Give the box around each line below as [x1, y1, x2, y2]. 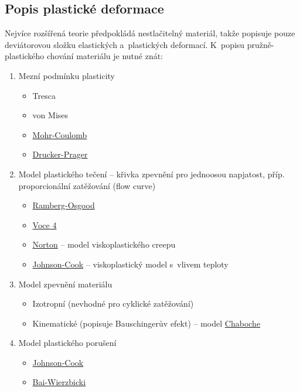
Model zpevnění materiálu [18, 277, 112, 290]
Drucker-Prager [32, 148, 88, 160]
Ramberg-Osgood [32, 199, 95, 211]
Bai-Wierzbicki [32, 376, 86, 388]
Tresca [32, 89, 56, 101]
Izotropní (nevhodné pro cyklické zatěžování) [32, 297, 194, 310]
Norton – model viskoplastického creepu [32, 238, 176, 251]
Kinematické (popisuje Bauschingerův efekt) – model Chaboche [32, 317, 261, 329]
